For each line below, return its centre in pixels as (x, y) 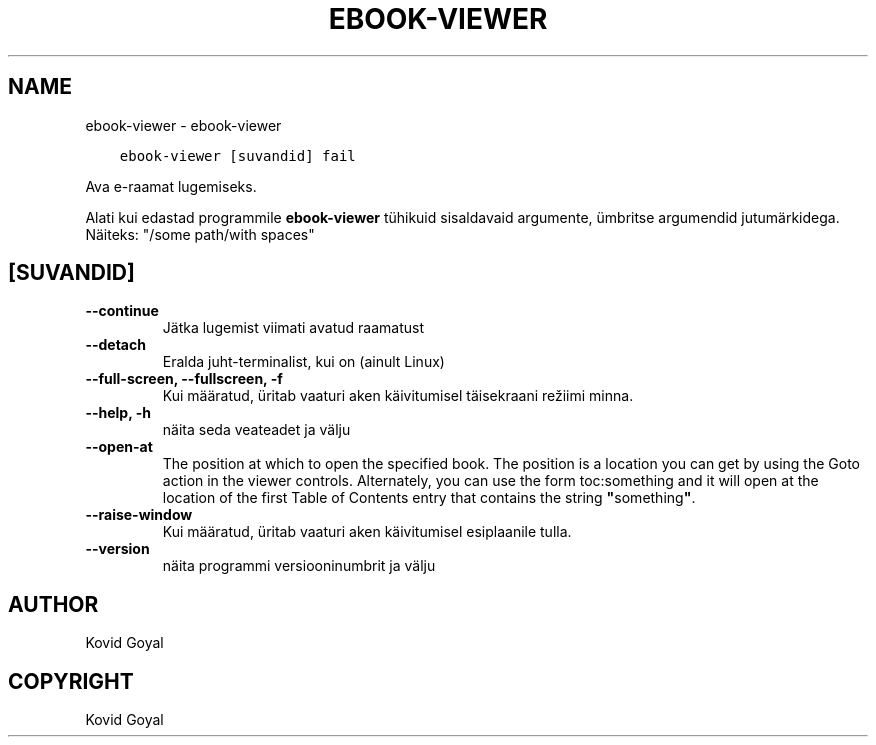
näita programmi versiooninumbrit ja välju (299, 566)
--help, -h (118, 413)
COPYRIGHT (71, 681)
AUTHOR (53, 604)
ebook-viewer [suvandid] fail (237, 155)
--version (117, 549)
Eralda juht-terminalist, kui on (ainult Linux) (303, 362)
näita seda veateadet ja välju (256, 430)
